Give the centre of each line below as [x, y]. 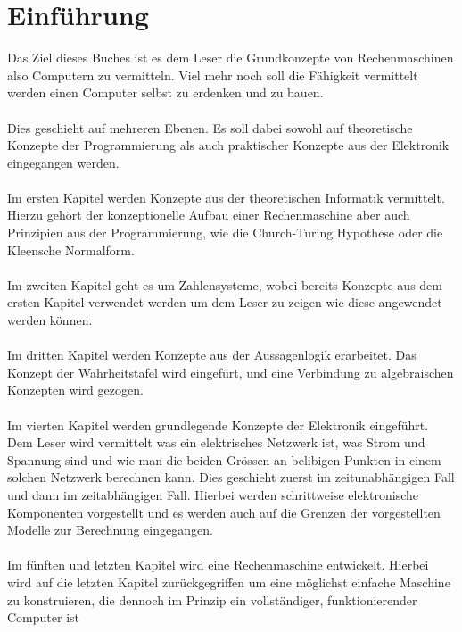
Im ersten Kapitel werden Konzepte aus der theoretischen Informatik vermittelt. [226, 197]
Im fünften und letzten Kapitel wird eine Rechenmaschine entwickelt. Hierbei [218, 565]
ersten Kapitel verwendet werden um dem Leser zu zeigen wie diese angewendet [225, 302]
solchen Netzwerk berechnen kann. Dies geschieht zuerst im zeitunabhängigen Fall [231, 477]
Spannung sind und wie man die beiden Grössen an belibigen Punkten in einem [224, 459]
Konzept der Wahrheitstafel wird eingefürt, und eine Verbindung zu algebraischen [231, 372]
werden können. [50, 320]
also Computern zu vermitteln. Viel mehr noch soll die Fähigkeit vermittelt [213, 75]
